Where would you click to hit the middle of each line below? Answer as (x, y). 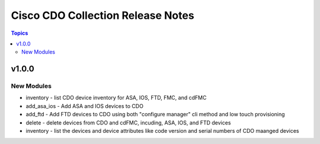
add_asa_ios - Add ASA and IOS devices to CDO (84, 106)
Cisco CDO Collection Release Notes (103, 15)
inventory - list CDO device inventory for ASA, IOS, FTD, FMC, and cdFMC (116, 98)
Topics (20, 33)
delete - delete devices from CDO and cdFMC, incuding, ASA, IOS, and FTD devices (128, 122)
